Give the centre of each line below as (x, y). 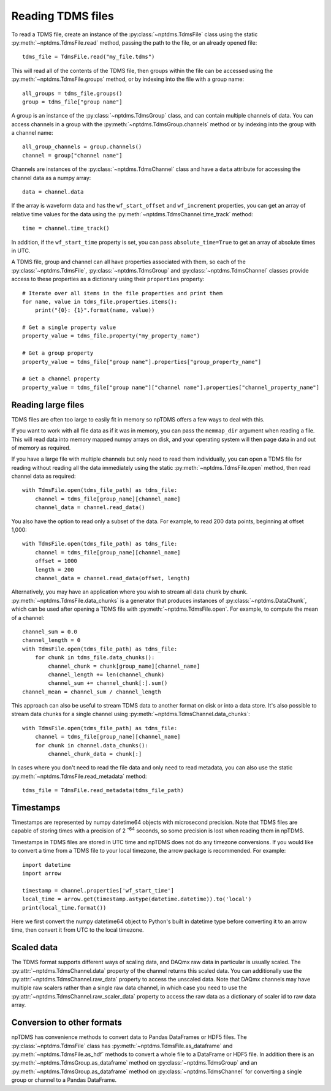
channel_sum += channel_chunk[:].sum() (108, 683)
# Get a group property (58, 353)
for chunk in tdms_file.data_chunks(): (95, 658)
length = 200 (54, 569)
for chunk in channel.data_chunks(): (91, 745)
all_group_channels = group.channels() (82, 147)
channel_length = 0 (51, 640)
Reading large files (48, 405)
